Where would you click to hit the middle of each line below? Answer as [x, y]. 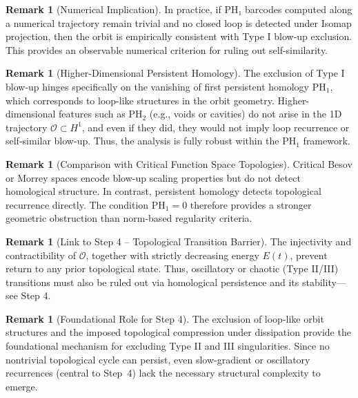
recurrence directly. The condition [77, 204]
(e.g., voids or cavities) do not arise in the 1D [246, 114]
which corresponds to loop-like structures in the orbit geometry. [140, 100]
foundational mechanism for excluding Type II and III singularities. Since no [168, 346]
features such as [92, 114]
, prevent [309, 255]
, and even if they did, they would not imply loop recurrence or [216, 127]
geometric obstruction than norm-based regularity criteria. [129, 218]
